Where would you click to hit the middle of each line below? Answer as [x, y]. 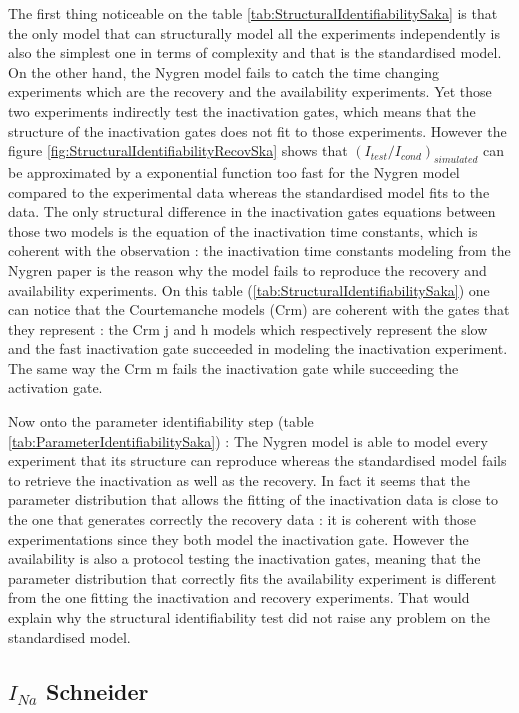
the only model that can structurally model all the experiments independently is [254, 32]
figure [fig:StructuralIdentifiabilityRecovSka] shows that [178, 150]
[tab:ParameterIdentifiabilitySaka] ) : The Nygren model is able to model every [248, 440]
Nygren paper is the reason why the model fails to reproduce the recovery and [247, 269]
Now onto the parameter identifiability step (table [161, 421]
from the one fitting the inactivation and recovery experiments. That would [239, 597]
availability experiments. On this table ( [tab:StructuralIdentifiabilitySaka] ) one [249, 289]
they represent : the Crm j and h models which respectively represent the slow [248, 328]
